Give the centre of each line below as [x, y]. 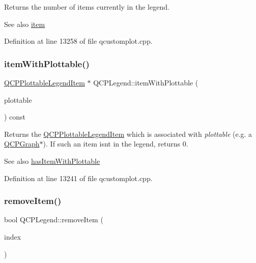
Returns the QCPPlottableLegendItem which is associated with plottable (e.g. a [128, 134]
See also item [25, 24]
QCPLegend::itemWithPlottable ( [146, 82]
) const [15, 117]
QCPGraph [22, 144]
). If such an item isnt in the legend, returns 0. [116, 144]
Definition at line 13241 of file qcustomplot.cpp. [78, 178]
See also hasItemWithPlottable [52, 160]
